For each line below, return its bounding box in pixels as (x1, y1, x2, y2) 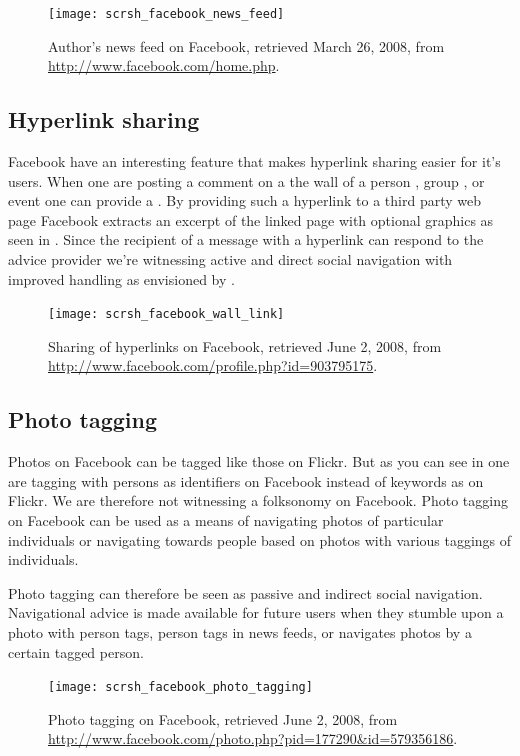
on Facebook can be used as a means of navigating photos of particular (8, 510, 444, 531)
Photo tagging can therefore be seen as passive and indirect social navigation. (8, 582, 483, 603)
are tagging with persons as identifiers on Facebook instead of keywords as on (8, 470, 484, 491)
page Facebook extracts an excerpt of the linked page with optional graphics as (8, 209, 494, 230)
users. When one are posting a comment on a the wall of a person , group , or (8, 170, 485, 191)
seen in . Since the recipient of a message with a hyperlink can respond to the (8, 229, 484, 250)
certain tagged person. (8, 641, 144, 662)
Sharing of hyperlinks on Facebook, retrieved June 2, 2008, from (48, 335, 442, 356)
